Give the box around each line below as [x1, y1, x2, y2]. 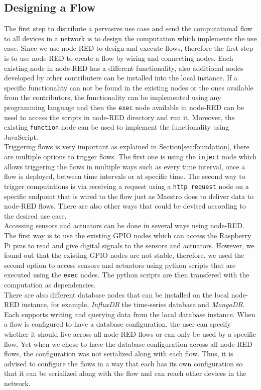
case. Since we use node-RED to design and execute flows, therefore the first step [4, 43, 253, 53]
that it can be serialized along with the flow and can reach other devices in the [4, 368, 246, 378]
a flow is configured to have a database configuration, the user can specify [4, 319, 231, 329]
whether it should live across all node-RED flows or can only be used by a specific [4, 328, 256, 339]
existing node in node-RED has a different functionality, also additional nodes [4, 62, 243, 73]
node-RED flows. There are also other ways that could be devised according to [4, 201, 246, 211]
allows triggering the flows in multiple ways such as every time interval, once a [4, 161, 245, 171]
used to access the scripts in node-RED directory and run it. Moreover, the [4, 112, 235, 122]
